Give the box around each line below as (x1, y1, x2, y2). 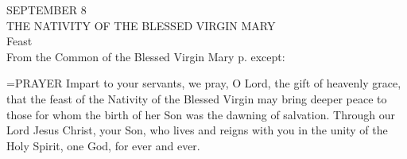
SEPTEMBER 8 (6, 2, 87, 17)
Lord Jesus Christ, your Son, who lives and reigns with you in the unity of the (6, 122, 388, 138)
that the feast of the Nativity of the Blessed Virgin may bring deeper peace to (6, 90, 387, 107)
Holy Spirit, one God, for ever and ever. (6, 137, 200, 153)
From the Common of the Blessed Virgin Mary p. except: (6, 48, 285, 64)
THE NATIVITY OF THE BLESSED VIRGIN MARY (6, 17, 276, 33)
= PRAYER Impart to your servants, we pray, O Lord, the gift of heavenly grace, (6, 75, 401, 91)
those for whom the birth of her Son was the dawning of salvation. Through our (6, 106, 395, 122)
